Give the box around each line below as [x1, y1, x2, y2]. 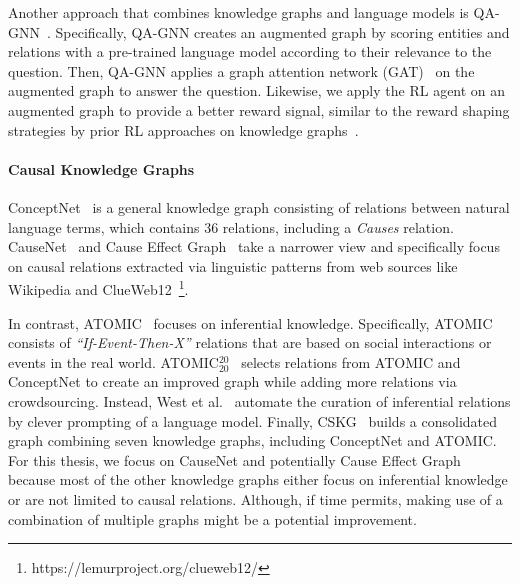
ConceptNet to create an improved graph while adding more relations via [8, 371, 457, 392]
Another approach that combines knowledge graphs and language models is [8, 2, 469, 22]
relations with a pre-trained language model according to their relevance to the [8, 41, 492, 62]
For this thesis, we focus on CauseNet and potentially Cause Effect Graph [8, 449, 461, 470]
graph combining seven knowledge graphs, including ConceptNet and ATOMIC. [8, 430, 497, 451]
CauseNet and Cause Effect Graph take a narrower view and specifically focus [8, 236, 500, 257]
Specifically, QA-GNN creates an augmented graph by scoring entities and [55, 21, 510, 42]
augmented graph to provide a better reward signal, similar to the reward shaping [8, 99, 510, 120]
